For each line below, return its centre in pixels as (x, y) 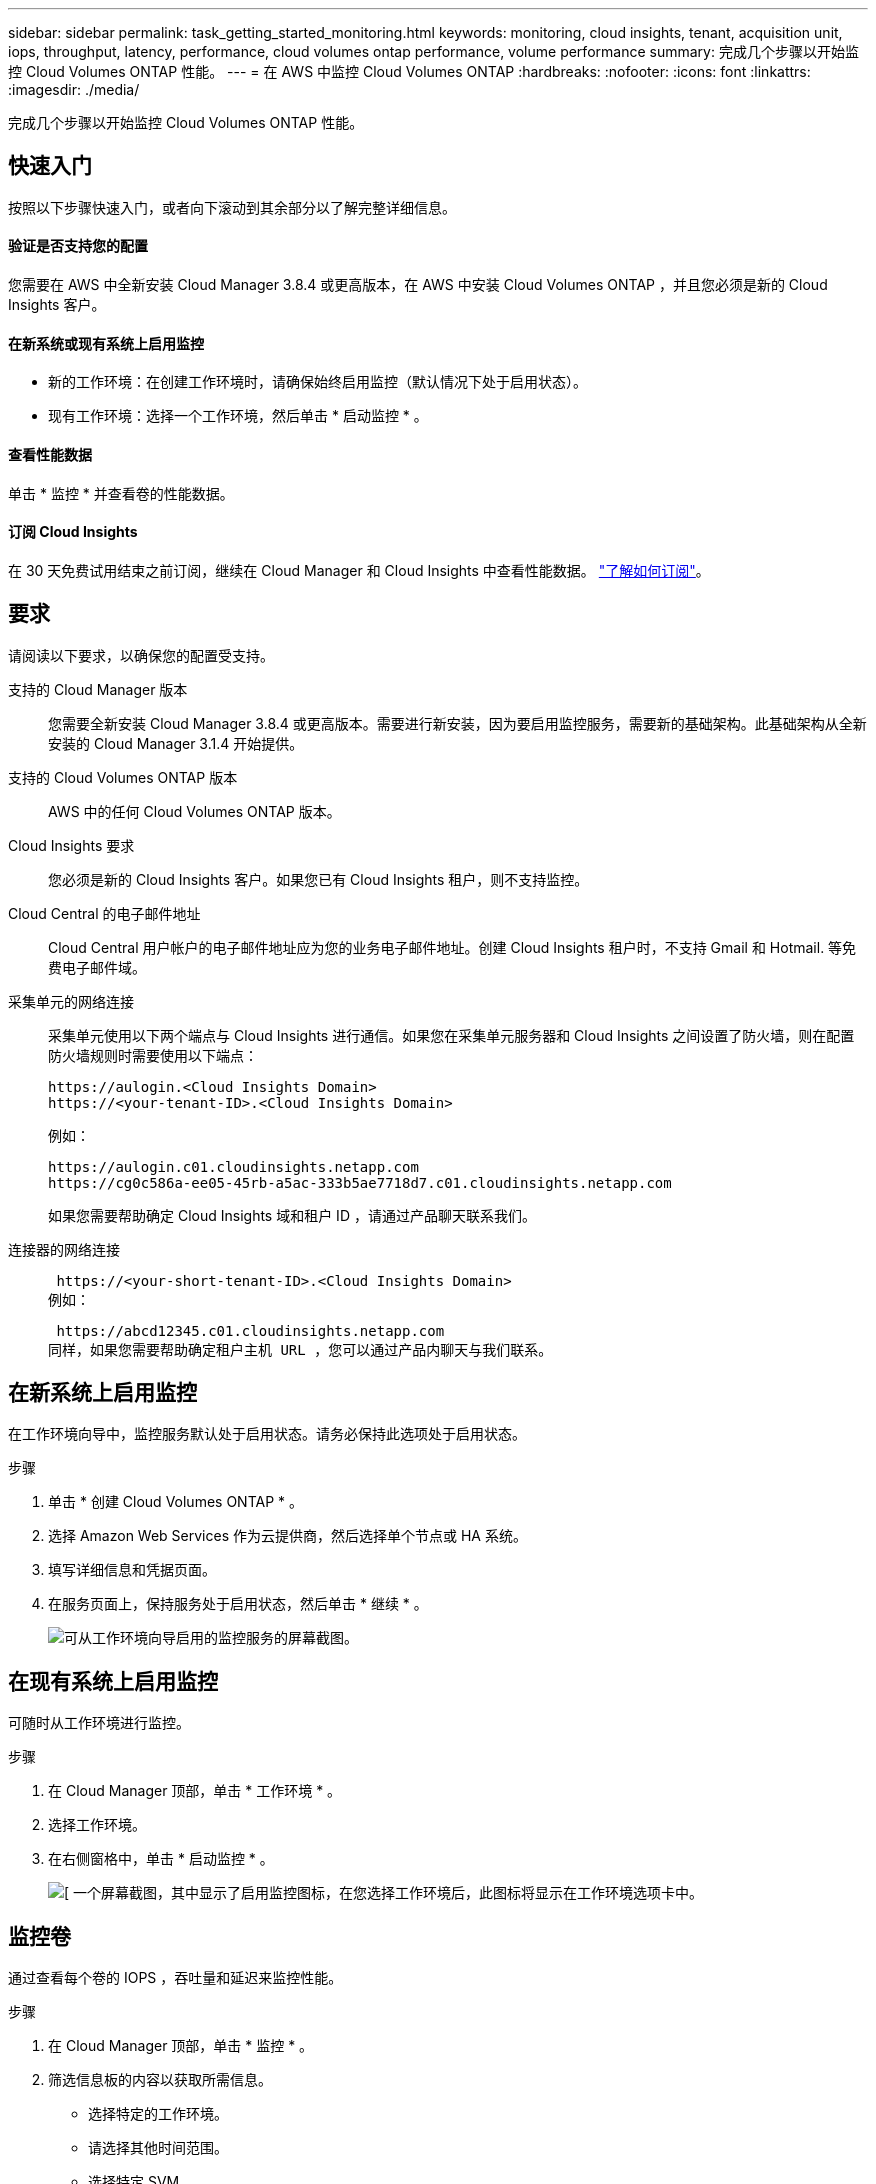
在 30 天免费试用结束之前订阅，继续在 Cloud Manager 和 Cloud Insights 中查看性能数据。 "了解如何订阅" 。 (359, 570)
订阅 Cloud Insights (73, 532)
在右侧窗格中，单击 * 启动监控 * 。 (161, 1859)
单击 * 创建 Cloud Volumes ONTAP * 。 (175, 1502)
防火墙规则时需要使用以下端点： (153, 1055)
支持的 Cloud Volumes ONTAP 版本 (123, 777)
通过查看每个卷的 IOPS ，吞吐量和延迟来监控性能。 (175, 1978)
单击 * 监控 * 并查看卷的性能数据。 (121, 493)
